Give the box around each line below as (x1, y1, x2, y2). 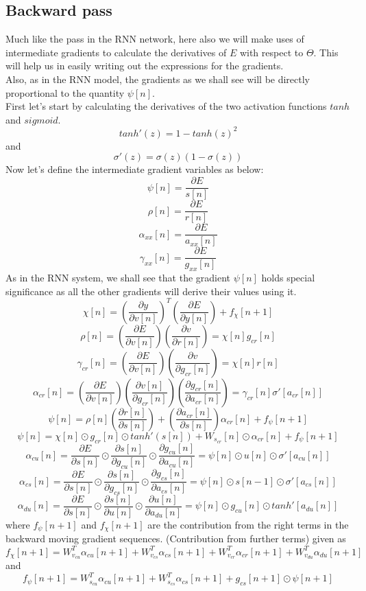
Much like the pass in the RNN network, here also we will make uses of (5, 32, 304, 46)
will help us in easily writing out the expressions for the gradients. (5, 58, 284, 73)
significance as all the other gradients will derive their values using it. (5, 283, 297, 298)
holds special (261, 270, 315, 285)
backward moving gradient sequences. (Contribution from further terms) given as (5, 531, 346, 546)
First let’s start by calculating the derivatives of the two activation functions (5, 99, 327, 113)
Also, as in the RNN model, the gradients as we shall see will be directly (5, 71, 310, 86)
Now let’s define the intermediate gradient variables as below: (5, 162, 264, 176)
